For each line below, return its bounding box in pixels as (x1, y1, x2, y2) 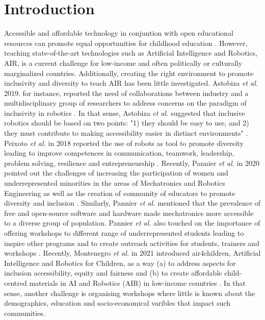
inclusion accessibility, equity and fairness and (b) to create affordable (4, 267, 222, 278)
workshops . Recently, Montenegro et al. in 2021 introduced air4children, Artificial (4, 248, 261, 258)
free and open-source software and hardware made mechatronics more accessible (4, 207, 254, 218)
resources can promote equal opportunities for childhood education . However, (4, 37, 248, 48)
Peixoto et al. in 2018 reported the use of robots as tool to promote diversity (4, 137, 244, 148)
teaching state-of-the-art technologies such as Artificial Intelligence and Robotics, (4, 47, 257, 58)
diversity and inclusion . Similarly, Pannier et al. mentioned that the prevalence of (4, 198, 261, 208)
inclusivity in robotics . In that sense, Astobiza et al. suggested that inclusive (4, 107, 245, 118)
